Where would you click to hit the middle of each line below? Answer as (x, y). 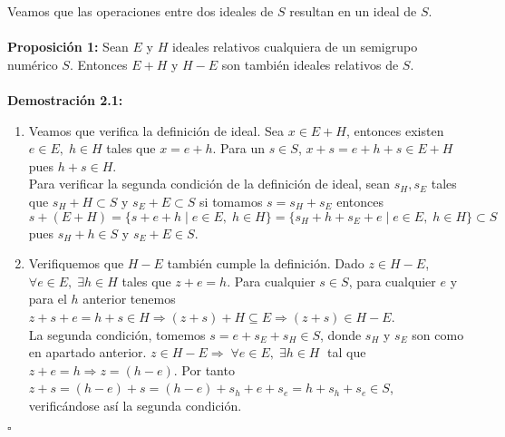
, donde (341, 334)
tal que (347, 352)
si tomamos (231, 201)
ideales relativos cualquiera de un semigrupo (295, 47)
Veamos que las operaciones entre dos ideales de (141, 11)
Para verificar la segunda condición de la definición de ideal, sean (209, 184)
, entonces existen (395, 130)
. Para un (238, 148)
